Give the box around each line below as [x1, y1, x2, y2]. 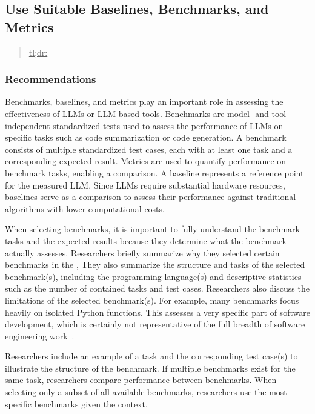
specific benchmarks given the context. [5, 397, 148, 410]
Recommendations [5, 72, 96, 87]
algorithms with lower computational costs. [5, 202, 165, 215]
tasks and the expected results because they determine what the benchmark [5, 234, 287, 247]
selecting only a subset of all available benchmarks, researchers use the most [5, 386, 287, 398]
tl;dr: [28, 45, 48, 58]
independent [5, 119, 50, 132]
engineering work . [5, 329, 75, 342]
